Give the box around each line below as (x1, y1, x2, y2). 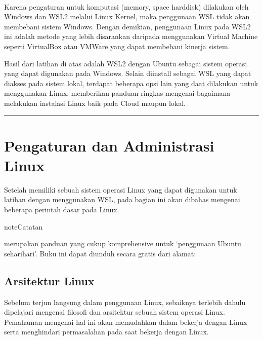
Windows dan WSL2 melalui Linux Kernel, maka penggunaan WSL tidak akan (4, 11, 250, 22)
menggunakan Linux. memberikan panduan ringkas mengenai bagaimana (4, 88, 231, 98)
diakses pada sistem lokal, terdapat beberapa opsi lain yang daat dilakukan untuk (4, 78, 258, 88)
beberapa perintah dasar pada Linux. (4, 204, 119, 215)
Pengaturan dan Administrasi (4, 135, 214, 156)
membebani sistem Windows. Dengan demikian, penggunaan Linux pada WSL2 (4, 21, 251, 31)
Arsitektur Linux (4, 273, 95, 288)
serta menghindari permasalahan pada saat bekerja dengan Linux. (4, 326, 209, 337)
